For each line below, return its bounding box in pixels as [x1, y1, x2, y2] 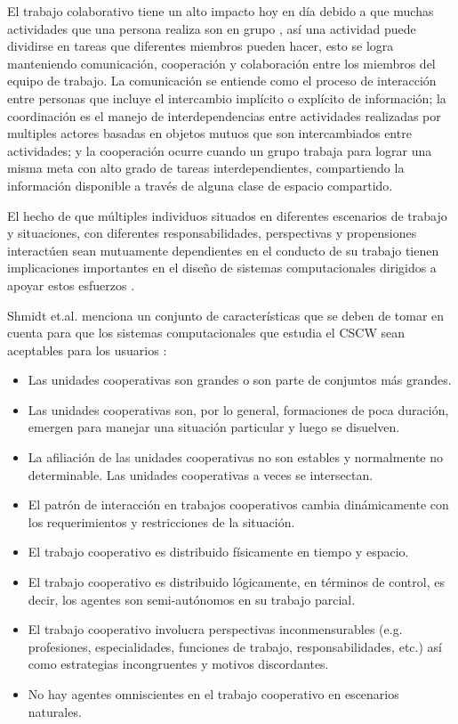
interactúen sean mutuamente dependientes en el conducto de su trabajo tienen [7, 240, 439, 259]
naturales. [28, 702, 82, 720]
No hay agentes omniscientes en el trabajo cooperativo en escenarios [28, 685, 399, 703]
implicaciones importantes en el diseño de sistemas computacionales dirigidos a [7, 258, 437, 277]
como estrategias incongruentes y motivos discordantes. [28, 655, 329, 673]
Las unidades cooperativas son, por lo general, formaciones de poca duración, [28, 400, 449, 419]
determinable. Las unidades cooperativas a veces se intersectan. [28, 465, 374, 484]
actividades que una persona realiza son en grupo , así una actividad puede [7, 19, 416, 37]
